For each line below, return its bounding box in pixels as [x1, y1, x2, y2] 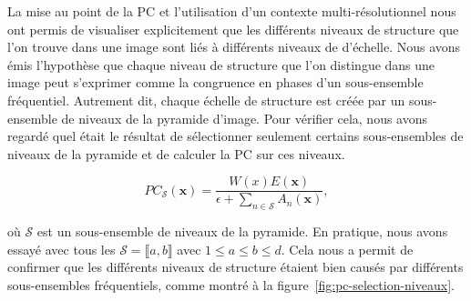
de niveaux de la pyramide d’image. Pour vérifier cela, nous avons [61, 108, 428, 127]
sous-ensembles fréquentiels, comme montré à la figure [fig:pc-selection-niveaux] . [7, 275, 455, 294]
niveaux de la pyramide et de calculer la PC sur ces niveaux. [7, 144, 345, 163]
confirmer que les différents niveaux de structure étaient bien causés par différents [7, 257, 464, 276]
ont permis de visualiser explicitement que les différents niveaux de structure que [7, 19, 459, 38]
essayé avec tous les [7, 239, 116, 258]
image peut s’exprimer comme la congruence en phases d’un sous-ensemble [7, 73, 424, 92]
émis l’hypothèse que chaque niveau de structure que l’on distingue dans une [7, 55, 435, 74]
